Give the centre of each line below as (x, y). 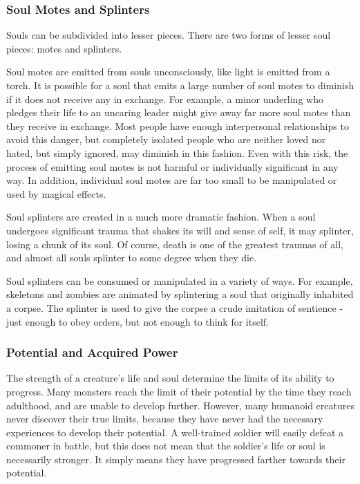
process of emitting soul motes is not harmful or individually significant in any (172, 166)
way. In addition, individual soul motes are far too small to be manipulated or (172, 180)
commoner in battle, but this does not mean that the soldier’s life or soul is (166, 446)
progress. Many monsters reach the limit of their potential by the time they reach (179, 391)
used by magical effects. (56, 193)
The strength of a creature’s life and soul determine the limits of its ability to (170, 378)
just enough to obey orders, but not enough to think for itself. (138, 321)
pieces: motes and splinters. (64, 48)
